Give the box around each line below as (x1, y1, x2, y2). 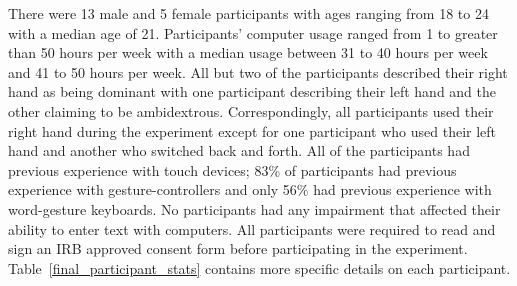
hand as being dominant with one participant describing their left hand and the (8, 81, 497, 102)
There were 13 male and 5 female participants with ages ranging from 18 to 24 (8, 3, 489, 23)
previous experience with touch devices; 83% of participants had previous (8, 159, 457, 180)
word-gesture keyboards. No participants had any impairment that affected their (8, 198, 501, 219)
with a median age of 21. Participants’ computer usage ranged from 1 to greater (8, 22, 498, 43)
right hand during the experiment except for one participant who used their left (8, 120, 497, 141)
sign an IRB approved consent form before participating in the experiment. (8, 238, 468, 259)
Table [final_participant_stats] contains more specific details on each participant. (8, 257, 511, 278)
